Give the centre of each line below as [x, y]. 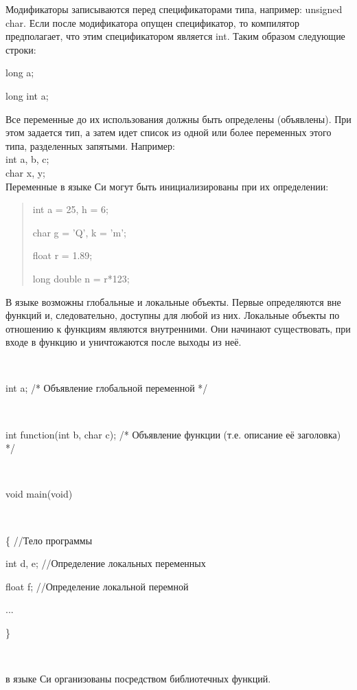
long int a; [27, 95]
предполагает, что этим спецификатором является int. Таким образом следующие [175, 36]
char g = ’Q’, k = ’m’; [79, 232]
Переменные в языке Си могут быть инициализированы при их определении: [167, 186]
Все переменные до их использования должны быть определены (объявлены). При [178, 119]
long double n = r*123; [81, 278]
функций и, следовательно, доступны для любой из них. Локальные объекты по [173, 315]
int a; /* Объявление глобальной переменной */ [107, 388]
